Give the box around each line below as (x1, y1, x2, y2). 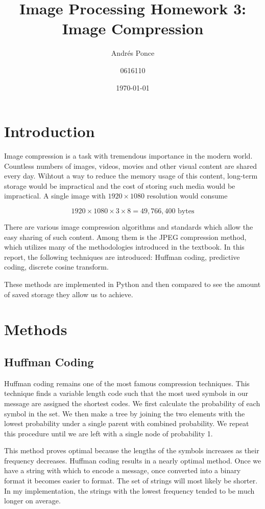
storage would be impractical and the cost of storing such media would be (4, 180, 235, 191)
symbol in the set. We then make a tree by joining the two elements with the (4, 408, 245, 418)
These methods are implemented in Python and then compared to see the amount (4, 278, 261, 289)
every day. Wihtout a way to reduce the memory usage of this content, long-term (4, 170, 258, 181)
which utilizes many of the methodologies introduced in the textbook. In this (4, 241, 245, 252)
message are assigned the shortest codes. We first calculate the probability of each (4, 397, 260, 408)
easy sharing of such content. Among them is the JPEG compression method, (4, 231, 247, 242)
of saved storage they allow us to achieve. (4, 289, 133, 299)
